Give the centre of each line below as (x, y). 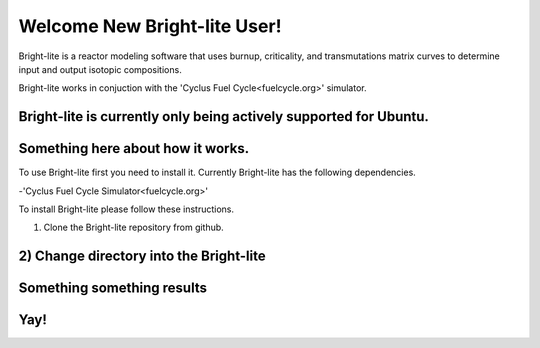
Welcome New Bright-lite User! (150, 26)
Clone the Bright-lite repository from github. (133, 227)
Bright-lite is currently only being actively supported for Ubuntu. (224, 116)
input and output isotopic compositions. (100, 69)
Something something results (112, 288)
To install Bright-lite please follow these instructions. (126, 209)
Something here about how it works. (134, 148)
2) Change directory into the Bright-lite (142, 256)
